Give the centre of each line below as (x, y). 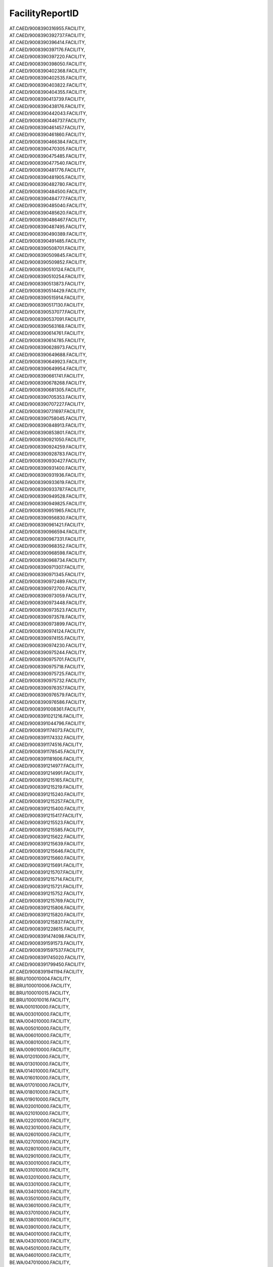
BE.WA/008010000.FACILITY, (40, 1042)
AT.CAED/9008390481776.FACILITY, (47, 170)
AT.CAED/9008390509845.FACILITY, (48, 255)
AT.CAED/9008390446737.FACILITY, (48, 120)
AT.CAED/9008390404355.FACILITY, (48, 92)
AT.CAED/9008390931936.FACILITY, (48, 475)
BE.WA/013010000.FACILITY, (40, 1064)
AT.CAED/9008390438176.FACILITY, (48, 106)
